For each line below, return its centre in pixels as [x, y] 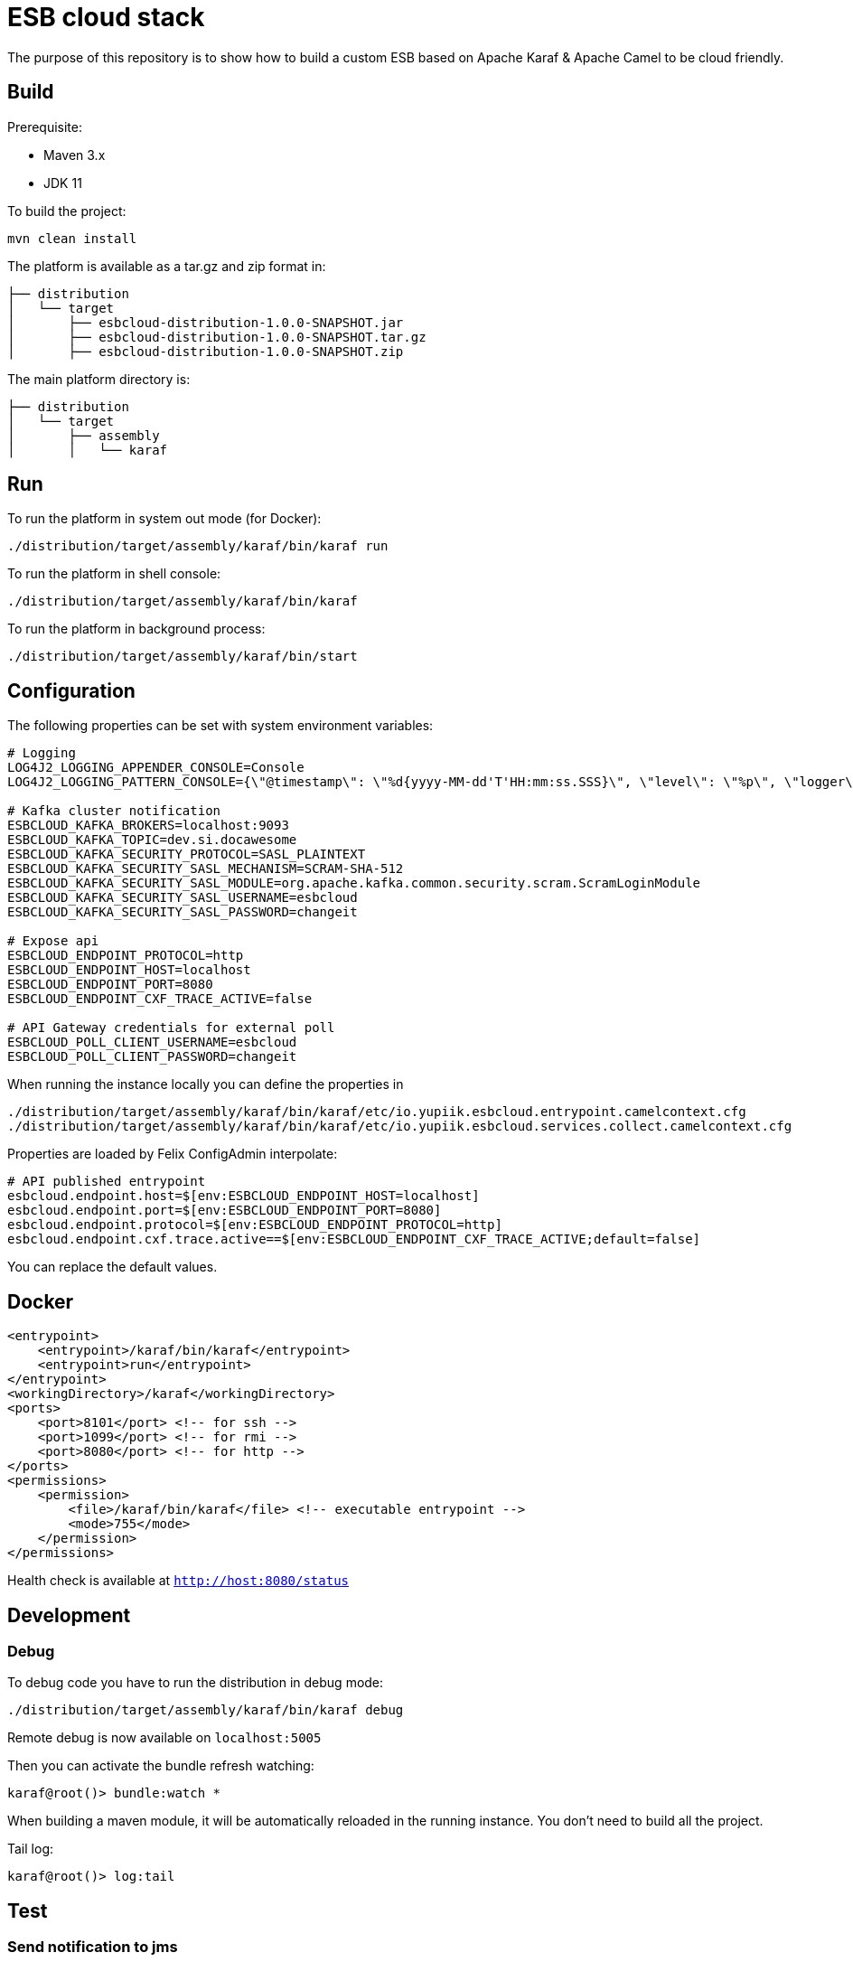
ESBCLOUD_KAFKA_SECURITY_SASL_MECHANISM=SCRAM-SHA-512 [206, 869]
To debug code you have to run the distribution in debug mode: [196, 1683]
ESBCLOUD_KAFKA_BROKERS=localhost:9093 [148, 826]
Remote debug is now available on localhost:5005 [164, 1738]
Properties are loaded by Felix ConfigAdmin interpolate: [173, 1154]
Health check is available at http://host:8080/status [178, 1581]
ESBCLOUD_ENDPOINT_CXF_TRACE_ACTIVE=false [160, 999]
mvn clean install [72, 238]
